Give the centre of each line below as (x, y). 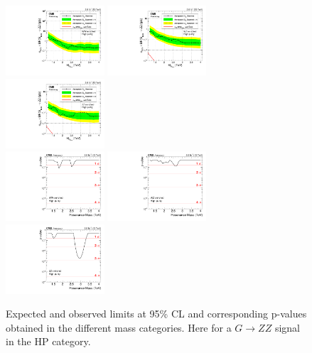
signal (287, 327)
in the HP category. (48, 341)
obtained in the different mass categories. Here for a (119, 327)
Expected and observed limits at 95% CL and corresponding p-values (156, 314)
